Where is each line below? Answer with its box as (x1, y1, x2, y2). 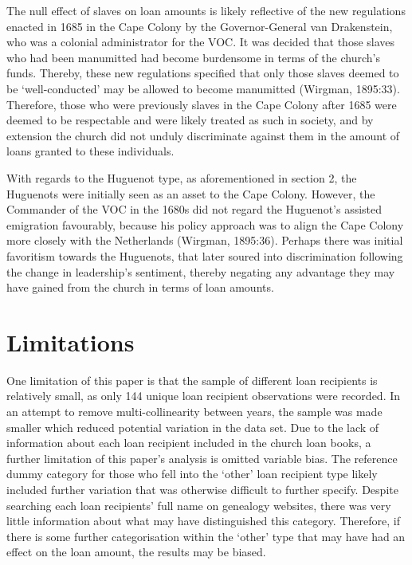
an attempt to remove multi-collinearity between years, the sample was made (6, 403, 383, 419)
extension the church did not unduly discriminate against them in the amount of (6, 127, 400, 143)
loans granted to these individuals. (6, 143, 175, 159)
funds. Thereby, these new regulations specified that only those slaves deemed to (6, 65, 399, 81)
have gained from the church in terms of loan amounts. (6, 279, 274, 296)
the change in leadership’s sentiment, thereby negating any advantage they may (6, 263, 395, 280)
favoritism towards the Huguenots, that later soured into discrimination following (6, 247, 403, 264)
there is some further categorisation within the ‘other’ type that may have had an (6, 528, 406, 544)
